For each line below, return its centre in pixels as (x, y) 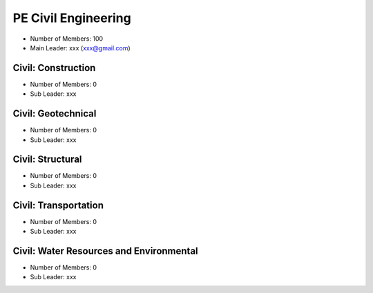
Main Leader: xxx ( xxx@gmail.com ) (80, 48)
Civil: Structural (47, 160)
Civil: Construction (54, 68)
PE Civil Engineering (72, 18)
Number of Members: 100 (67, 39)
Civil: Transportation (58, 205)
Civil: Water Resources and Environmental (105, 251)
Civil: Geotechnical (55, 114)
